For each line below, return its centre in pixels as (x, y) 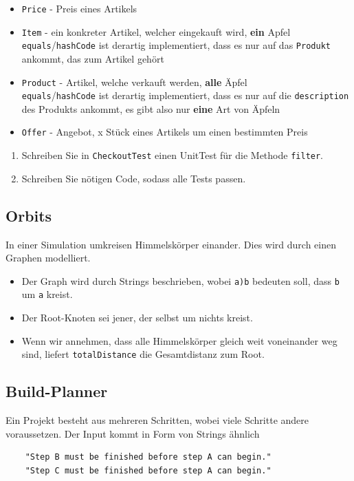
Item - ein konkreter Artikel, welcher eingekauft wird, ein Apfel (156, 31)
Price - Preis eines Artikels (79, 8)
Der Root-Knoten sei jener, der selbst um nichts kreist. (137, 318)
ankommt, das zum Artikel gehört (93, 58)
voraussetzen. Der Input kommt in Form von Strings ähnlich (133, 433)
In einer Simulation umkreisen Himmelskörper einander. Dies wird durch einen (171, 244)
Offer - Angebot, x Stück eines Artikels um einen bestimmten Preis (165, 132)
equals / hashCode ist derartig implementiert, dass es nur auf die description (185, 95)
